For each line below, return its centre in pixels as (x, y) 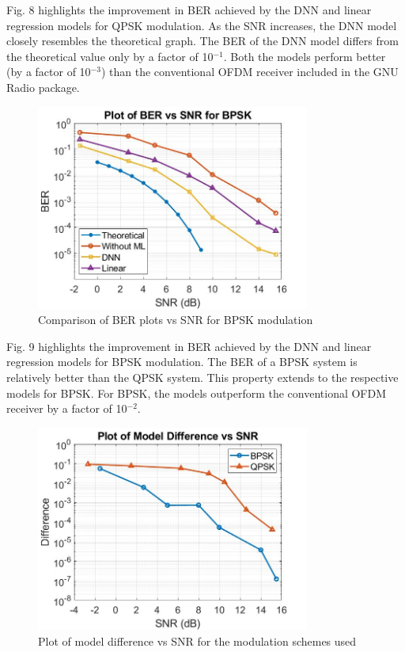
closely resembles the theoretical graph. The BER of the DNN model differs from (202, 41)
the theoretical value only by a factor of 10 (110, 56)
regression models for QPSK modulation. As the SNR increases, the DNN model (202, 25)
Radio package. (43, 87)
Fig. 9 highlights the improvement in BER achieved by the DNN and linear (189, 346)
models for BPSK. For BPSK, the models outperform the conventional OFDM (197, 393)
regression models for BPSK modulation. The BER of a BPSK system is (182, 362)
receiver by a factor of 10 (67, 408)
